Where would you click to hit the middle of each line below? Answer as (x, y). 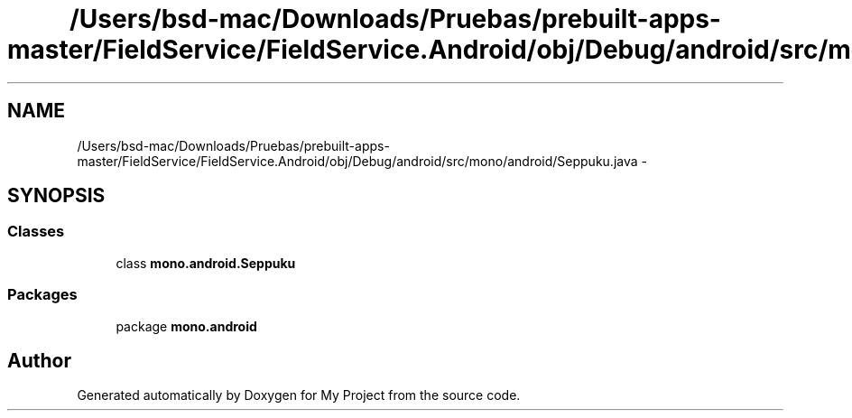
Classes (36, 232)
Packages (42, 295)
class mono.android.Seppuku (206, 263)
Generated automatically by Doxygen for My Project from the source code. (299, 395)
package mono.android (186, 326)
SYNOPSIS (56, 196)
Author (39, 360)
